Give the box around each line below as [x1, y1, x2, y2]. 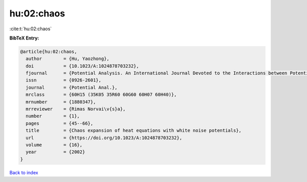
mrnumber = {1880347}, [26, 99, 96, 105]
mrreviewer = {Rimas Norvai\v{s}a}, [26, 106, 126, 112]
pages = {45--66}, [26, 120, 94, 126]
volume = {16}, [26, 142, 83, 148]
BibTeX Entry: [9, 35, 39, 41]
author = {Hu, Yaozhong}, [26, 56, 109, 62]
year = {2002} [26, 149, 85, 155]
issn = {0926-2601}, [26, 77, 102, 83]
